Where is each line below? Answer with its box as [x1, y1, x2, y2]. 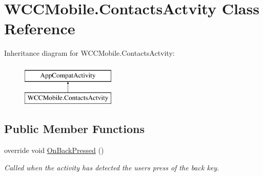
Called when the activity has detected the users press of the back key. [4, 162, 219, 172]
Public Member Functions [4, 121, 145, 137]
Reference [4, 18, 75, 39]
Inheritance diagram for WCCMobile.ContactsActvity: [4, 48, 175, 58]
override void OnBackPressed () [4, 145, 104, 156]
